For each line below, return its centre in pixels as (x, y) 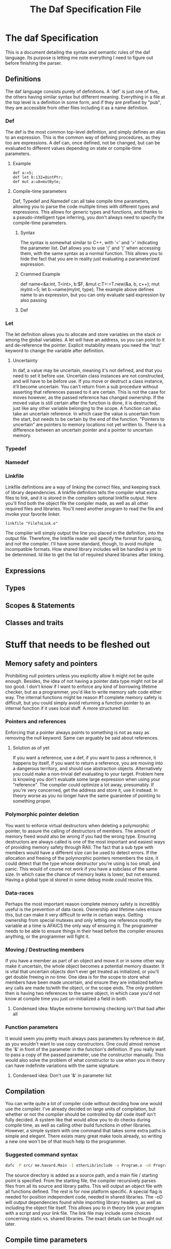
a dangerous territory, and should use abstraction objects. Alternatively (87, 769)
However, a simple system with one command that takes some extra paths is (85, 1131)
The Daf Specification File (85, 9)
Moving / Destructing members (45, 950)
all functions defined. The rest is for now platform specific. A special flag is (84, 1191)
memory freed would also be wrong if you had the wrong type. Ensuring (81, 836)
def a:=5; (23, 173)
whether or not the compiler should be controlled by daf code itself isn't (81, 1114)
